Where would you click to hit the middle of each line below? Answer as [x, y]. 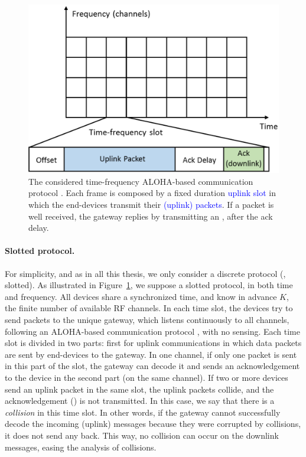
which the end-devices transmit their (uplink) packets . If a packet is [151, 205]
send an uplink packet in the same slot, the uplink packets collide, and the [139, 389]
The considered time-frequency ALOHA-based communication [141, 181]
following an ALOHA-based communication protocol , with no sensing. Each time [153, 331]
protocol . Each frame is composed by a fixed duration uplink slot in [152, 193]
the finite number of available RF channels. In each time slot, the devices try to [149, 308]
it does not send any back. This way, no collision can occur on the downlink [142, 435]
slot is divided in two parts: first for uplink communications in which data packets [153, 343]
